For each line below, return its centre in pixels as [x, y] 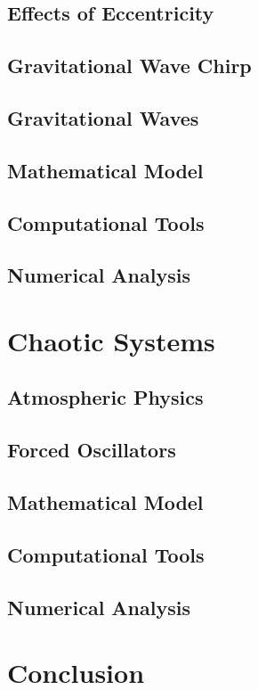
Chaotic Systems [111, 340]
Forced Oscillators [92, 450]
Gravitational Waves [103, 117]
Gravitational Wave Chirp [129, 66]
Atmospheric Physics [105, 397]
